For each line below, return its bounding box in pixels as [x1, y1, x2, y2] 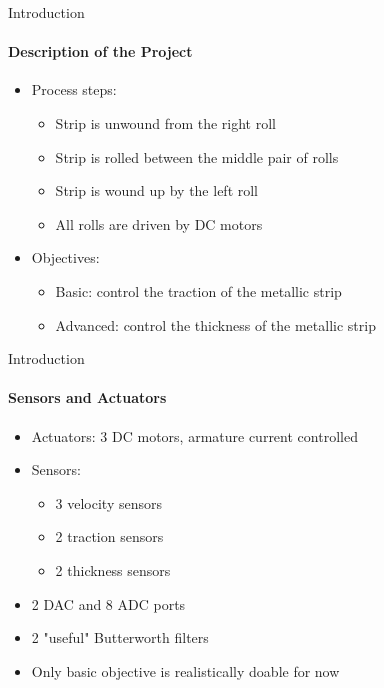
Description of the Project [8, 41, 193, 62]
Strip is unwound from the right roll [55, 112, 276, 133]
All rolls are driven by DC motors [55, 213, 263, 234]
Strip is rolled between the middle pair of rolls [55, 146, 339, 167]
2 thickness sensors [55, 559, 171, 580]
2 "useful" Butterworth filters [31, 627, 209, 648]
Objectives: [31, 247, 100, 268]
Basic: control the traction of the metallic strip [55, 280, 342, 301]
